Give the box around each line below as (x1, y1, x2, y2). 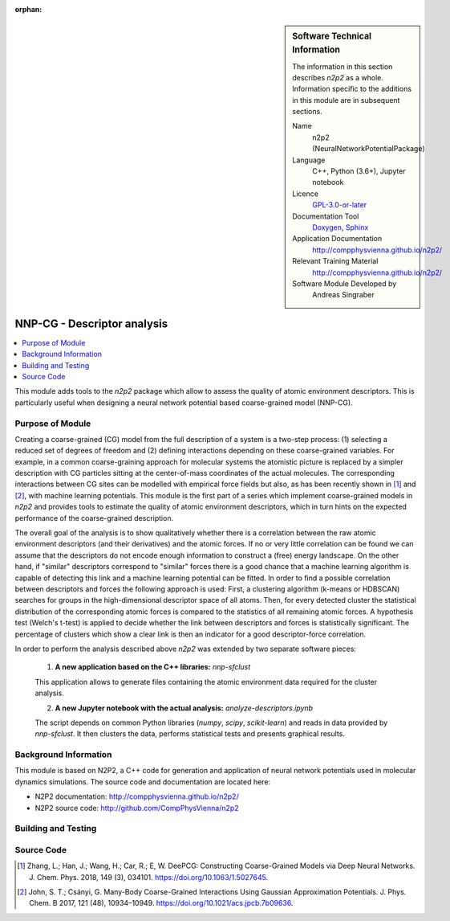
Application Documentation (292, 234, 383, 244)
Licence (292, 189, 318, 199)
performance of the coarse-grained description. (14, 513, 174, 522)
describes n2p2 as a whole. (292, 72, 384, 82)
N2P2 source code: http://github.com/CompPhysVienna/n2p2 (34, 803, 240, 813)
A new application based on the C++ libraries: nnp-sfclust (55, 662, 251, 672)
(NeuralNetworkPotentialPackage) (312, 144, 425, 153)
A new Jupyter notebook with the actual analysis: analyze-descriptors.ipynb (55, 703, 313, 713)
